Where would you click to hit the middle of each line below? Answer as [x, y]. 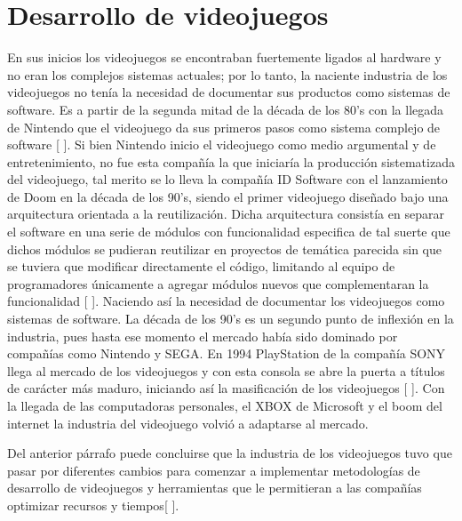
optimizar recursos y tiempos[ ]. [93, 505]
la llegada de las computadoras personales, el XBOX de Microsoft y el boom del [225, 405]
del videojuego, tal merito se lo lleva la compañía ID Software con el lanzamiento [227, 179]
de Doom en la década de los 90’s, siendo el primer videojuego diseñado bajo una [228, 196]
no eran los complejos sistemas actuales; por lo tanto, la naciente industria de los [227, 74]
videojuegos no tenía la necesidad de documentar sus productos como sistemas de [229, 92]
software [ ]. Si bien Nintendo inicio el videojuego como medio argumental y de [222, 144]
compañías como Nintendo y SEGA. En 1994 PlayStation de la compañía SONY [227, 353]
